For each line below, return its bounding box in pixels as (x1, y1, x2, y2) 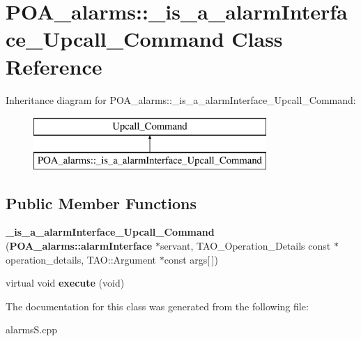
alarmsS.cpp (6, 322, 58, 337)
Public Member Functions (6, 192, 197, 213)
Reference (6, 52, 102, 80)
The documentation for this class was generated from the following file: (6, 298, 309, 313)
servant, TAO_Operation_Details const (160, 238, 331, 253)
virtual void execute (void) (6, 275, 125, 290)
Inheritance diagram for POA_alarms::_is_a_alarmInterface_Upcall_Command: (6, 92, 356, 107)
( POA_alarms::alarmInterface (6, 238, 153, 253)
